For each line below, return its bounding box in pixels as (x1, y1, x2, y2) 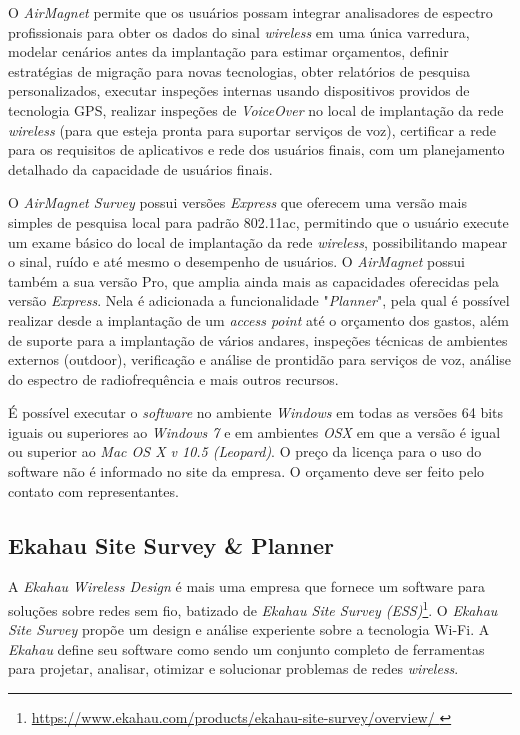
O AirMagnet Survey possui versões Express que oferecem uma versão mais (8, 192, 467, 213)
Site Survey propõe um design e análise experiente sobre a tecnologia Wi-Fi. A (8, 619, 490, 640)
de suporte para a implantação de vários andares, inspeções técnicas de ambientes (8, 329, 508, 350)
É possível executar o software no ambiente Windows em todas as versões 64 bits (8, 402, 504, 423)
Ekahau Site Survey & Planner (8, 529, 334, 560)
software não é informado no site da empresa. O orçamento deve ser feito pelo (8, 461, 485, 482)
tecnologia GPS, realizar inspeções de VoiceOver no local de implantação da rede (8, 99, 504, 120)
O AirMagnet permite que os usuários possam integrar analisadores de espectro (8, 2, 493, 22)
